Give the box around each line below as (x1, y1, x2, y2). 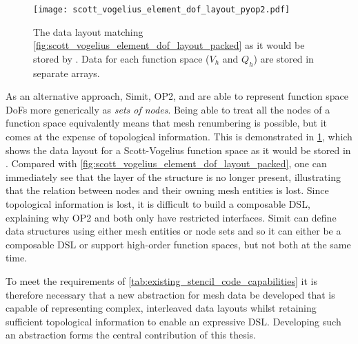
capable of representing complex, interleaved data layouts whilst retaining (6, 301, 317, 315)
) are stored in (253, 51, 314, 65)
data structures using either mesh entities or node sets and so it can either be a (6, 224, 341, 238)
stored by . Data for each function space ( (33, 51, 210, 65)
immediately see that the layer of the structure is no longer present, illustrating (6, 169, 341, 184)
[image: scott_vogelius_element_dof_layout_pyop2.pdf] (33, 5, 290, 14)
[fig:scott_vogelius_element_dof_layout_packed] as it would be (33, 38, 305, 52)
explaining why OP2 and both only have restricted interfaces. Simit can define (6, 210, 337, 224)
